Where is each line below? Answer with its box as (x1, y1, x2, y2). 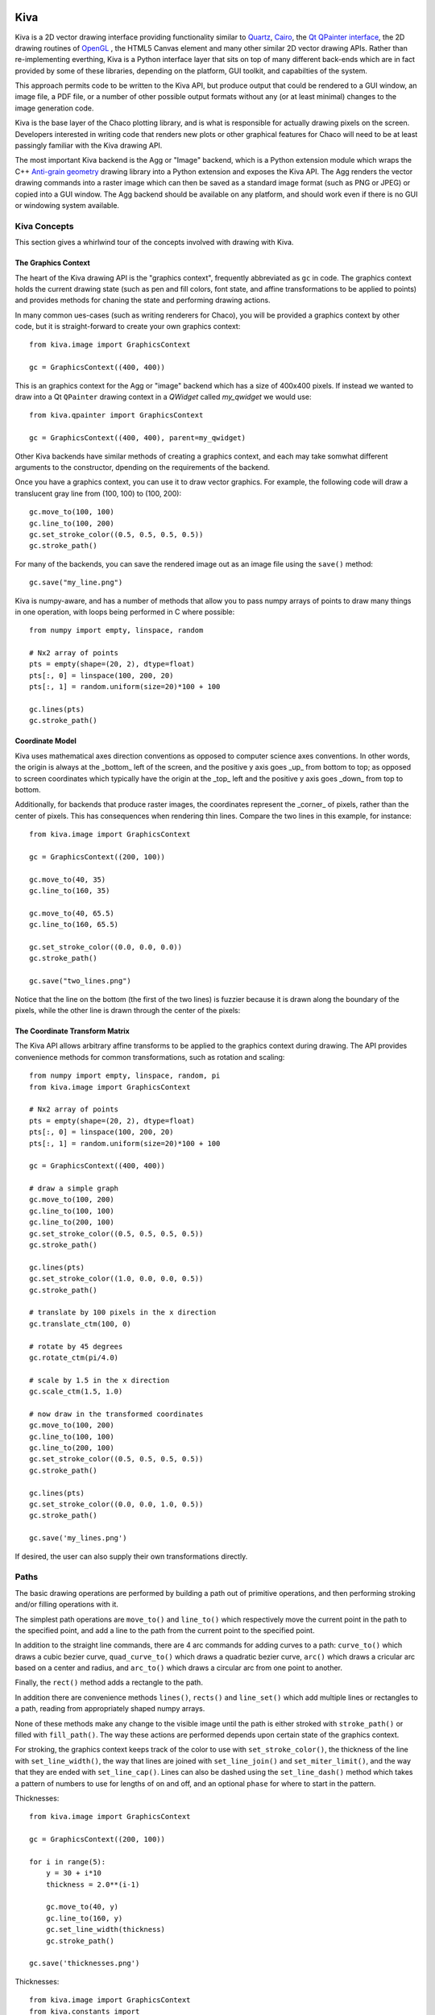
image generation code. (14, 103, 94, 113)
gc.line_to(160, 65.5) (29, 920, 119, 929)
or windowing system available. (14, 200, 120, 210)
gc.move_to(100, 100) (29, 508, 114, 517)
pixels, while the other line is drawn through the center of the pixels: (14, 1006, 241, 1015)
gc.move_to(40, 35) (29, 875, 106, 884)
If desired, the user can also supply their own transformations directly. (14, 1552, 248, 1561)
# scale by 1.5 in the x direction (29, 1375, 170, 1385)
